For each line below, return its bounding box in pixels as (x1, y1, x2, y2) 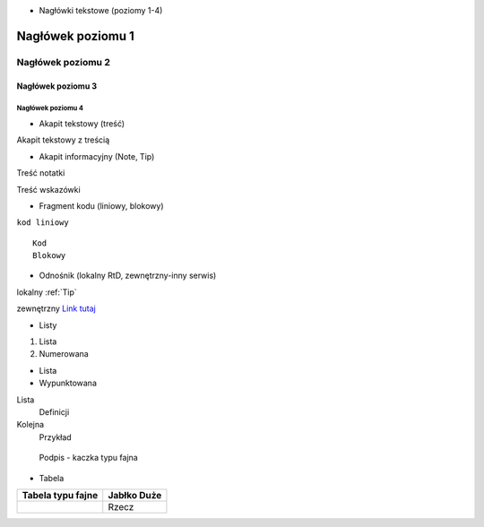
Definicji (39, 406, 70, 417)
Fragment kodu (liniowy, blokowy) (39, 200, 165, 211)
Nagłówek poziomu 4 (16, 104, 84, 113)
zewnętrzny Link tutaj (16, 303, 96, 314)
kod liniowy (16, 218, 69, 228)
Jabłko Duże (108, 488, 162, 501)
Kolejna (16, 419, 45, 430)
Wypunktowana (39, 377, 98, 389)
